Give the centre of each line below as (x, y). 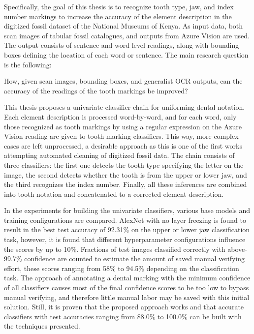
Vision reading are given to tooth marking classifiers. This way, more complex (121, 136)
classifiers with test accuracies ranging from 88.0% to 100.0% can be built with (123, 316)
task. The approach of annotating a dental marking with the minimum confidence (127, 278)
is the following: (28, 64)
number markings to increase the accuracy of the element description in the (118, 16)
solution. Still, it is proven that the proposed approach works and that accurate (124, 307)
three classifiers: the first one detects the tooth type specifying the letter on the (124, 165)
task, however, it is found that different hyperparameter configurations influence (125, 239)
